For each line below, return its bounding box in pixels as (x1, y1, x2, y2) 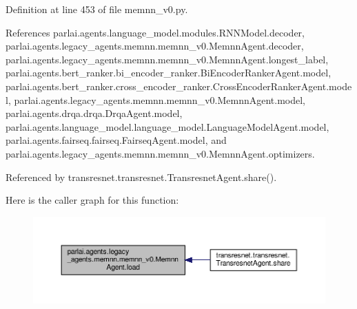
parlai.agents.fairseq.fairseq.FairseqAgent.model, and (6, 133, 227, 147)
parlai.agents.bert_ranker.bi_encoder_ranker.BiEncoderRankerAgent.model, (6, 65, 331, 80)
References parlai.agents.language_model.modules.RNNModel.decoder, (6, 25, 305, 39)
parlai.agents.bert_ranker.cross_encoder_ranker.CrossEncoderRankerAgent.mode (6, 78, 352, 93)
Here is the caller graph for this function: (6, 193, 179, 207)
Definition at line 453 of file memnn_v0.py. (6, 2, 188, 16)
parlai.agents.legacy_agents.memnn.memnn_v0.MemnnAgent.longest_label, (6, 52, 329, 66)
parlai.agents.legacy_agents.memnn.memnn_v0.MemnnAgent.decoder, (6, 39, 304, 53)
